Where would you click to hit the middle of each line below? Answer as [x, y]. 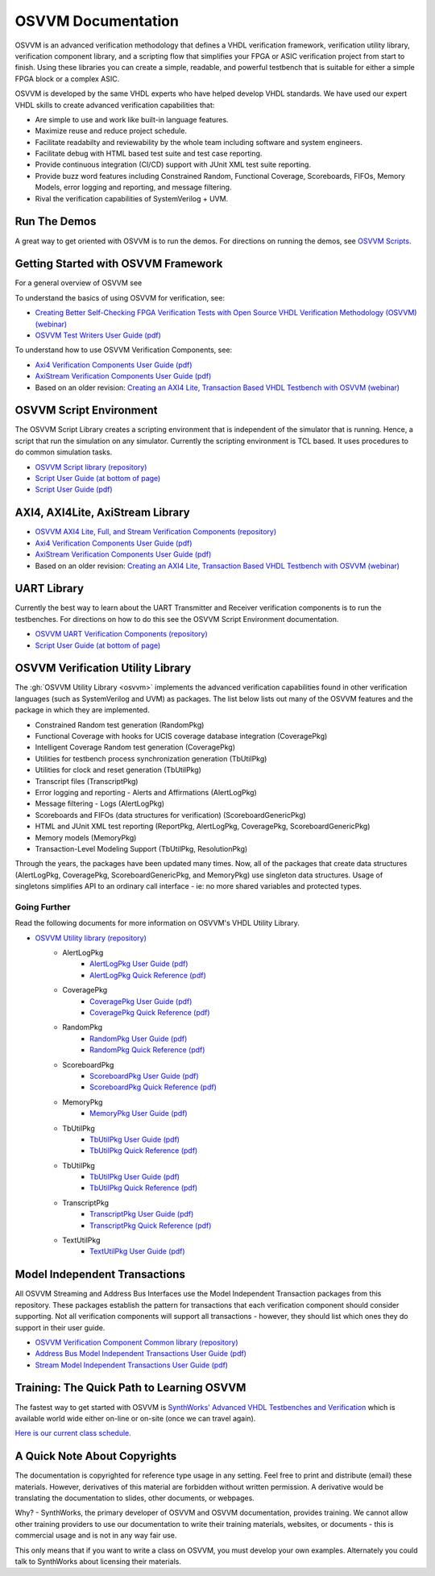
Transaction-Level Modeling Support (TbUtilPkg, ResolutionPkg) [141, 848]
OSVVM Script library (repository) [91, 467]
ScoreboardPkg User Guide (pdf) [144, 1076]
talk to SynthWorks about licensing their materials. [98, 1561]
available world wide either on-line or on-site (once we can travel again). [135, 1418]
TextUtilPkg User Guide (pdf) [137, 1251]
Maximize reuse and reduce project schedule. [111, 131]
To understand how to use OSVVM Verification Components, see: [124, 350]
